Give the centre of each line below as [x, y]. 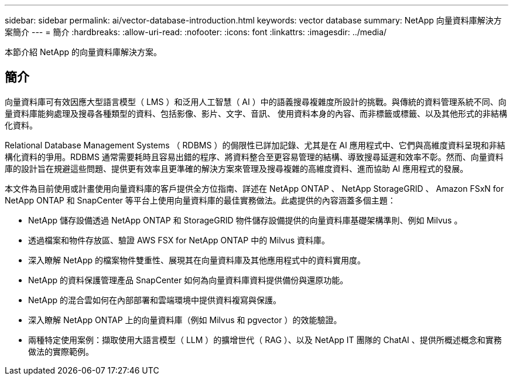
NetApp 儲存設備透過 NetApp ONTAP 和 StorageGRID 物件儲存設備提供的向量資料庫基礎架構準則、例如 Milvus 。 [245, 220]
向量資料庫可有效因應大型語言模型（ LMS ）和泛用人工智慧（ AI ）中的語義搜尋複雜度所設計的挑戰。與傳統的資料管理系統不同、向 [256, 101]
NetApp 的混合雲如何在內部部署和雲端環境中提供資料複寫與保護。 [155, 300]
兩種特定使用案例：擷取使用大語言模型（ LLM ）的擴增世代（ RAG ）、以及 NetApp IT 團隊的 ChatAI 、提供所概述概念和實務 [265, 340]
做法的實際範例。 [61, 351]
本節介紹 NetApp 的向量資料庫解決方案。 [83, 52]
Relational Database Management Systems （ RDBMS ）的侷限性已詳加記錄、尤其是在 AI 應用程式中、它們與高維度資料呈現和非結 [255, 145]
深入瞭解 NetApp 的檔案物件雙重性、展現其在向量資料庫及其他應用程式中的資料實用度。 [197, 260]
